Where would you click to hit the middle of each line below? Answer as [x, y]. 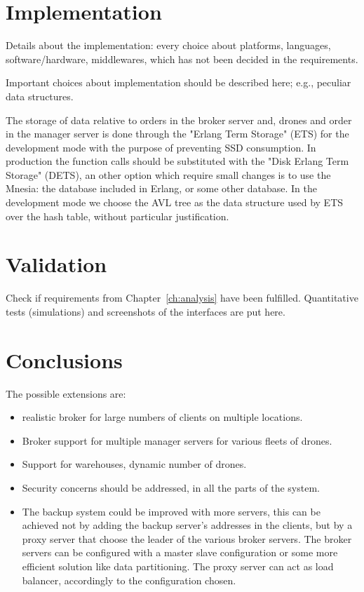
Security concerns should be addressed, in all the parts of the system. [171, 488]
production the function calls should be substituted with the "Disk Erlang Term [177, 161]
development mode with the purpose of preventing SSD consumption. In [161, 147]
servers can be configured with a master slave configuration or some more [180, 552]
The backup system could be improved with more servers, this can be [171, 511]
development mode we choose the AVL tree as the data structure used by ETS [175, 202]
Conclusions [64, 359]
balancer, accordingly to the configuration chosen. [129, 580]
